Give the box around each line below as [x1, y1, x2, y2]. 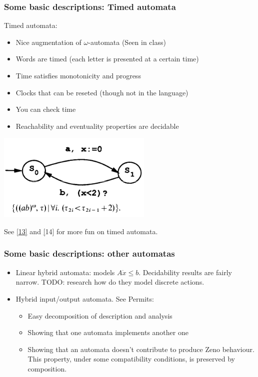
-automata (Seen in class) [88, 36, 166, 47]
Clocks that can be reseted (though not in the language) [15, 87, 188, 97]
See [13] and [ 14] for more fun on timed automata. [4, 226, 158, 236]
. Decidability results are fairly [138, 267, 232, 277]
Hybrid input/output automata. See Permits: [15, 293, 154, 304]
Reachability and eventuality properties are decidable [15, 120, 179, 131]
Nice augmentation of [15, 36, 81, 47]
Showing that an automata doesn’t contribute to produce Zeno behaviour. [27, 344, 254, 354]
